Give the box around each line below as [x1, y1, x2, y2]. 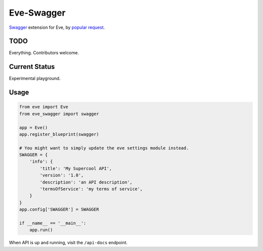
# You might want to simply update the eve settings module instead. [19, 145, 189, 151]
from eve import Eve [19, 104, 68, 110]
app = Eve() [19, 125, 48, 130]
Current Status [9, 63, 55, 71]
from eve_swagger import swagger [19, 111, 99, 117]
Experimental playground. [9, 76, 61, 82]
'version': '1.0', [39, 172, 84, 178]
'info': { [29, 159, 53, 165]
